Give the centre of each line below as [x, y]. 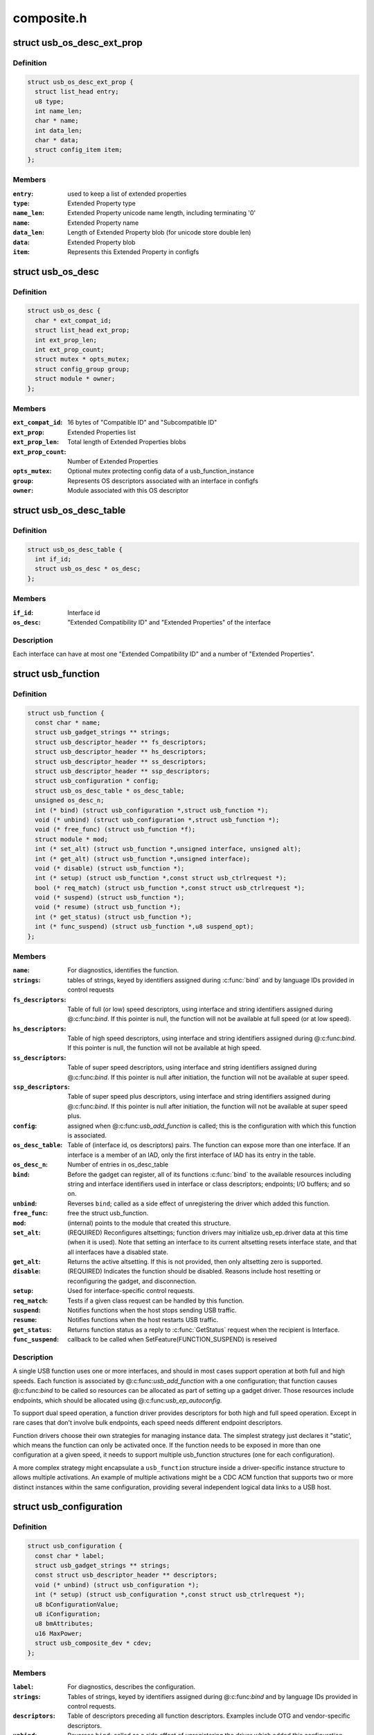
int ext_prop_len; [66, 340]
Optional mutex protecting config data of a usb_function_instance [161, 471]
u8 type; [50, 101]
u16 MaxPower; [59, 1633]
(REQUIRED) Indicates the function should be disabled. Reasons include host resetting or [194, 1271]
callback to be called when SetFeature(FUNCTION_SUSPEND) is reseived [172, 1339]
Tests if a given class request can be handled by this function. [156, 1301]
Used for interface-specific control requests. [131, 1291]
